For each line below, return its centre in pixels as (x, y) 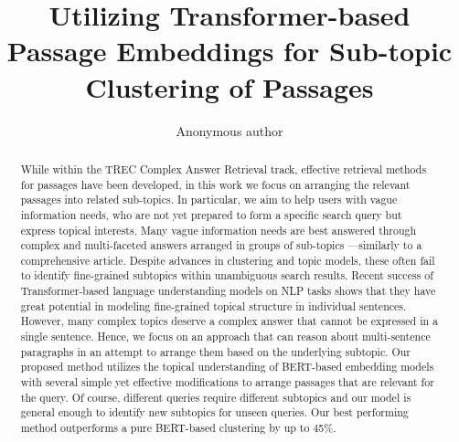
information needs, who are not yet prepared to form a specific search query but (211, 214)
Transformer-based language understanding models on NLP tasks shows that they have (228, 291)
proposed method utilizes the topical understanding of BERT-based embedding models (227, 367)
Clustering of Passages (229, 86)
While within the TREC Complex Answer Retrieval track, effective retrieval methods (224, 168)
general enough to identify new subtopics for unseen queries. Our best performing (214, 412)
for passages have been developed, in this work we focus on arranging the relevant (215, 184)
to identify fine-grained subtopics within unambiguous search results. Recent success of (227, 275)
